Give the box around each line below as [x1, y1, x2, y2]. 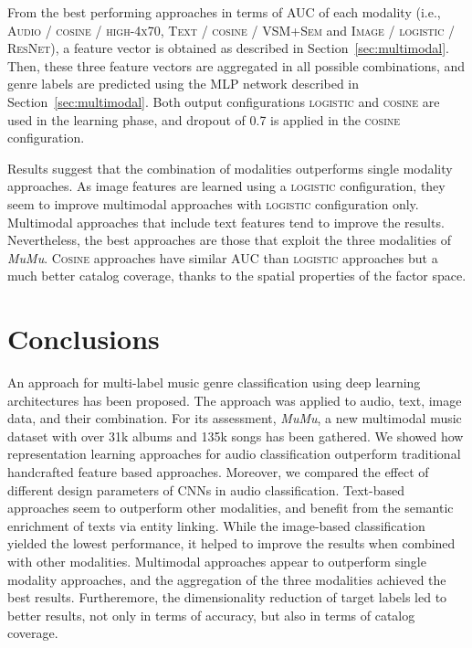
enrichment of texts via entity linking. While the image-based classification [7, 515, 425, 535]
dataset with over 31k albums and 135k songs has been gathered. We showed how [7, 426, 464, 445]
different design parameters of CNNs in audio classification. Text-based [7, 480, 404, 499]
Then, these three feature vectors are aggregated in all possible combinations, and [7, 56, 466, 75]
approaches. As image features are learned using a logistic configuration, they [7, 176, 446, 196]
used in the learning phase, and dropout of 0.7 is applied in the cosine [7, 110, 401, 129]
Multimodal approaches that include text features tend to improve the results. [7, 212, 445, 231]
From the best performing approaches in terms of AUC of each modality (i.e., [7, 3, 441, 21]
